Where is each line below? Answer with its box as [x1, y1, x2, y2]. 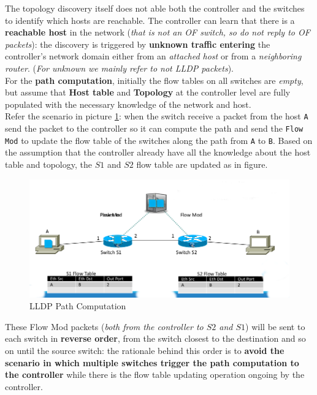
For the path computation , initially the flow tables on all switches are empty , [5, 73, 304, 86]
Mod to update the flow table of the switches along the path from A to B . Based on [5, 134, 313, 146]
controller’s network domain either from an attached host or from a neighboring [5, 50, 302, 62]
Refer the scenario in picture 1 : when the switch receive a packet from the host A [5, 110, 308, 122]
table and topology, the [5, 157, 92, 170]
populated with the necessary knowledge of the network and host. [5, 97, 251, 110]
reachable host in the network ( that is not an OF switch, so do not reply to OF [5, 26, 310, 39]
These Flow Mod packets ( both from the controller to [5, 320, 204, 333]
